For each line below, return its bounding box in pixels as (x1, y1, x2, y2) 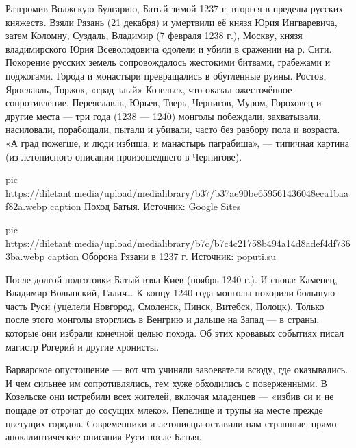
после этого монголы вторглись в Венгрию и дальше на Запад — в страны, (5, 312, 320, 327)
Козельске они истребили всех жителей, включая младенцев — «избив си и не (5, 389, 334, 403)
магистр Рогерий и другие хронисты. (5, 339, 160, 353)
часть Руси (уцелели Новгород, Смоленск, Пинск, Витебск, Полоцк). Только (5, 298, 325, 313)
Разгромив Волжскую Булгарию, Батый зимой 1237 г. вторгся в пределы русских (5, 1, 344, 15)
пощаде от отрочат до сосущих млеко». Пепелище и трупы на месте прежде (5, 403, 323, 417)
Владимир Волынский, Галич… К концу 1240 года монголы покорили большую (5, 285, 335, 300)
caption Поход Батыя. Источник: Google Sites (50, 199, 241, 213)
